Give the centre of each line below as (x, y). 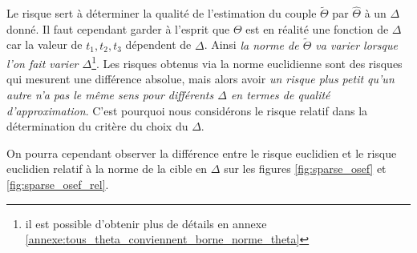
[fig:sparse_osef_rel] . (58, 185)
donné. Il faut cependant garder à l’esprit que (118, 28)
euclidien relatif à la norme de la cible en (107, 169)
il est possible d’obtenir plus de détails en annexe (146, 223)
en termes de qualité (280, 95)
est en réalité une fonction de (317, 28)
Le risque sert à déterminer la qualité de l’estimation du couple (162, 13)
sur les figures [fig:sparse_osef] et (305, 169)
